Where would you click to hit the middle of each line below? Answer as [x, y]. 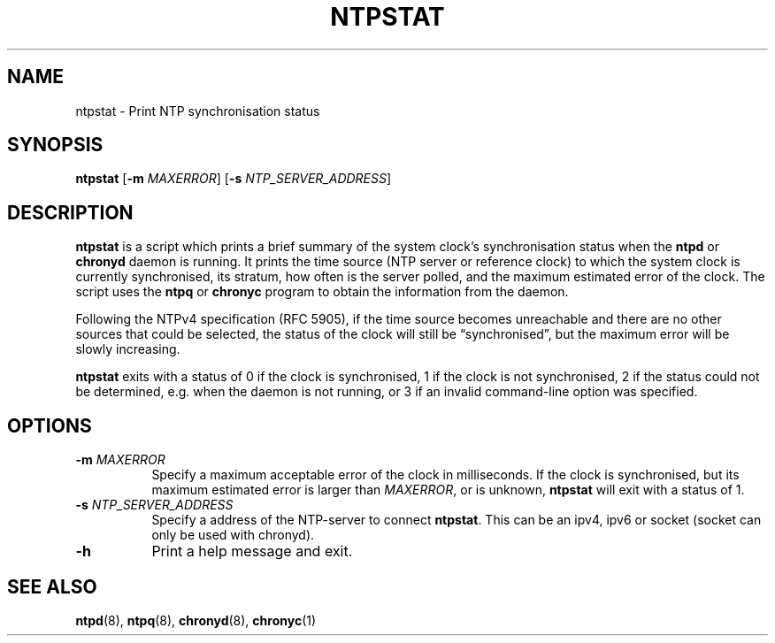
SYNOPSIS [55, 145]
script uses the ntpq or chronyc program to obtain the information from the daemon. [322, 292]
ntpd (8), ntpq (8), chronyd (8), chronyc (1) [196, 620]
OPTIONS [50, 425]
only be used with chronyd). [233, 535]
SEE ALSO [52, 586]
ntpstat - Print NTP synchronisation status [198, 111]
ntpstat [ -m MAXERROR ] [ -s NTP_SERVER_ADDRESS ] [234, 179]
